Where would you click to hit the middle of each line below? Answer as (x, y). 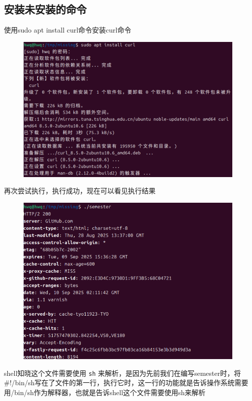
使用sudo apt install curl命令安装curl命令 (68, 30)
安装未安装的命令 (45, 9)
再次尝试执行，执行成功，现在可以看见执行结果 (80, 191)
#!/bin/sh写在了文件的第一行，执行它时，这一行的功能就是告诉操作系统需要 (126, 383)
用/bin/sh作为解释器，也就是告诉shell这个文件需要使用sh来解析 (105, 392)
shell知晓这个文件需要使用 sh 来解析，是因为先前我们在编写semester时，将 (123, 373)
